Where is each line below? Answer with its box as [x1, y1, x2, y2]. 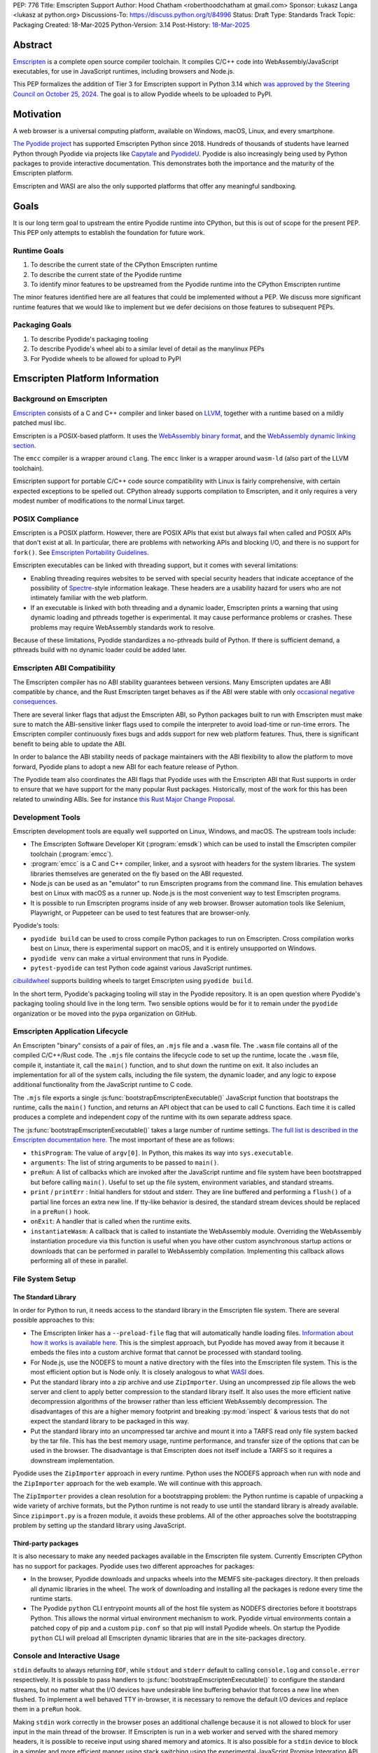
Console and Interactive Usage [13, 1651, 120, 1661]
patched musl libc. [13, 419, 66, 427]
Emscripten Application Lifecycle [13, 1027, 129, 1036]
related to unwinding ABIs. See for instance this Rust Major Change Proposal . [13, 794, 236, 803]
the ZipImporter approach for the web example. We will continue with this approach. [13, 1479, 262, 1487]
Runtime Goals [13, 245, 64, 255]
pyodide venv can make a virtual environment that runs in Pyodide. [30, 954, 229, 962]
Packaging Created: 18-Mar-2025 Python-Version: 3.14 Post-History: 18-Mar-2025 [13, 20, 250, 29]
